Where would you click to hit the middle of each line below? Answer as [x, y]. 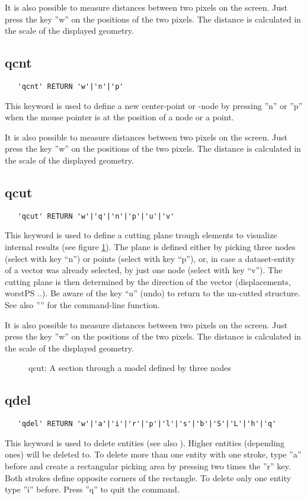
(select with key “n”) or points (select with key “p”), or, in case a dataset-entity [150, 258]
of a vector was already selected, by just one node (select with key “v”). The [144, 270]
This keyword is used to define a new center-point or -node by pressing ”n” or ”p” [154, 105]
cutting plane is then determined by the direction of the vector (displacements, [148, 281]
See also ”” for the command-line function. [82, 305]
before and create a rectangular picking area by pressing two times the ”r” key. [148, 466]
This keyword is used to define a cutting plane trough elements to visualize [141, 235]
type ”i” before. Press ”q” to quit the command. [92, 489]
